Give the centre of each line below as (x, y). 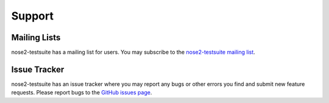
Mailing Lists (36, 37)
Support (33, 16)
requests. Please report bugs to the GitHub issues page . (82, 93)
